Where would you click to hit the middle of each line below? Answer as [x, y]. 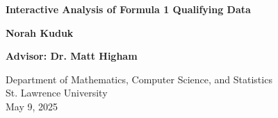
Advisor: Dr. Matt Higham [72, 56]
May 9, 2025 [32, 106]
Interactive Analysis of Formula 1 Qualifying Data [128, 9]
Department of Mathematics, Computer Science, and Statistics [139, 79]
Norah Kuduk [40, 32]
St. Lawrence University [57, 93]
